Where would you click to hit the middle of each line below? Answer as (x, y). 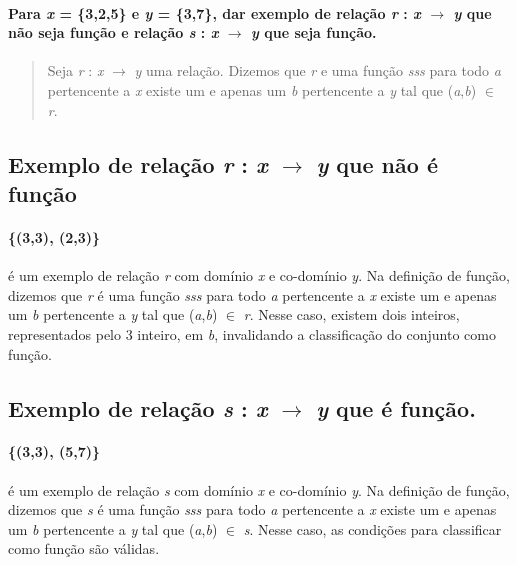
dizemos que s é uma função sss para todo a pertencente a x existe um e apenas (252, 509)
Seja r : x (75, 70)
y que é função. (396, 407)
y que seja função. (314, 32)
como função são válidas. (84, 548)
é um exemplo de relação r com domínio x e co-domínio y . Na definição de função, (259, 275)
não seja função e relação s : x (113, 32)
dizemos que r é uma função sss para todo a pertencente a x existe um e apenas (252, 294)
